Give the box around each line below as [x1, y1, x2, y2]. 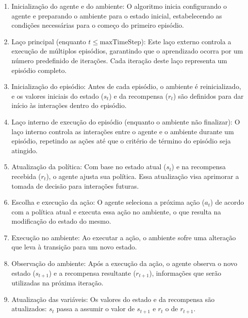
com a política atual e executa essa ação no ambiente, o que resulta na [11, 206, 221, 216]
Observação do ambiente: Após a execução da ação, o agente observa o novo [11, 258, 237, 268]
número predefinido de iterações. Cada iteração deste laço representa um [11, 55, 227, 65]
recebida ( [11, 171, 41, 181]
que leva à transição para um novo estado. [11, 242, 137, 252]
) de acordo [210, 197, 244, 207]
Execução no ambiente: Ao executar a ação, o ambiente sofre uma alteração [11, 232, 236, 242]
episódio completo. [11, 65, 67, 75]
